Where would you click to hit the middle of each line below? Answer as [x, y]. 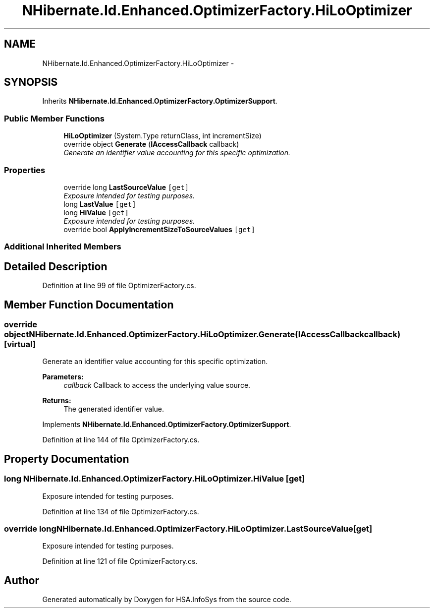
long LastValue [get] [100, 204]
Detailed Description [56, 266]
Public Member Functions [54, 118]
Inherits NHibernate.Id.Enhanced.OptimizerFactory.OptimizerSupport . [160, 101]
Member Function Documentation [89, 305]
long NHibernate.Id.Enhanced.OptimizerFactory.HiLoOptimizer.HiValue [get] [155, 479]
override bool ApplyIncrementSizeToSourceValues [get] [159, 229]
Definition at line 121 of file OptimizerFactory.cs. [120, 561]
